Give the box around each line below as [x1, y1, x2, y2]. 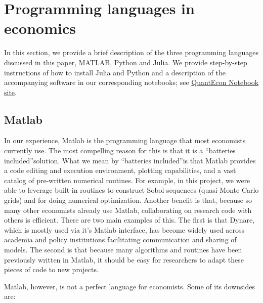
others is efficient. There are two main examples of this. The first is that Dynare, [4, 214, 255, 225]
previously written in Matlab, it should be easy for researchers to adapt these [4, 254, 244, 265]
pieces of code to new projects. [4, 264, 99, 275]
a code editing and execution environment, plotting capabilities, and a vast [4, 165, 236, 176]
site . [4, 86, 17, 97]
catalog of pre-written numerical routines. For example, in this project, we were [4, 175, 250, 185]
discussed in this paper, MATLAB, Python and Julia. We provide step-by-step [4, 57, 247, 67]
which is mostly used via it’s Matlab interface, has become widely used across [4, 224, 245, 235]
